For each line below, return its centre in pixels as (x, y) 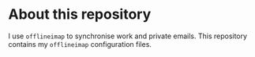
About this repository (80, 14)
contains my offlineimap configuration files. (80, 44)
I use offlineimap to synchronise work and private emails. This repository (127, 36)
